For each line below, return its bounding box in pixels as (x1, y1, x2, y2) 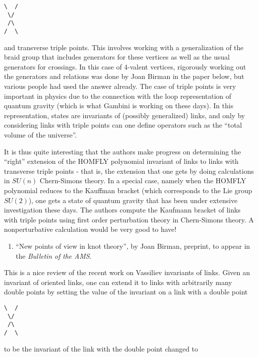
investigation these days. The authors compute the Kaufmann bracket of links (4, 205, 241, 215)
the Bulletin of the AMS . (15, 250, 92, 261)
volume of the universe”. (4, 129, 77, 140)
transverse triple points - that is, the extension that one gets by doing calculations (4, 165, 254, 176)
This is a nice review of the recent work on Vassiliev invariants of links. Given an (4, 267, 250, 278)
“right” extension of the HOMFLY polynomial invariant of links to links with (4, 156, 239, 166)
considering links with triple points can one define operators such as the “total (4, 120, 242, 130)
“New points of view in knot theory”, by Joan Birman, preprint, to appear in (15, 240, 250, 251)
